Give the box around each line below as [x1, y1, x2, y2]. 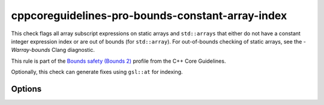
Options [11, 84, 42, 94]
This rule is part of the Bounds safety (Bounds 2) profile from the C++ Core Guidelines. [11, 57, 226, 64]
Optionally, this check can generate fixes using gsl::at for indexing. [11, 69, 183, 76]
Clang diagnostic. [51, 47, 95, 54]
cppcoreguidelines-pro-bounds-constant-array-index [11, 9, 287, 22]
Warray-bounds [11, 47, 50, 54]
